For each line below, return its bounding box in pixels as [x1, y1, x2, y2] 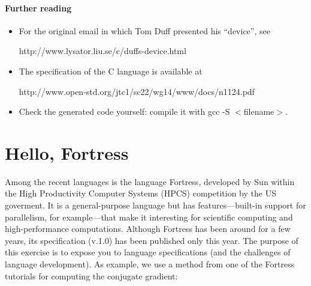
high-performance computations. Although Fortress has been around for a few [5, 222, 291, 235]
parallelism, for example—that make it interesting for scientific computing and [5, 210, 293, 223]
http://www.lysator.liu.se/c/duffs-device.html [19, 44, 186, 57]
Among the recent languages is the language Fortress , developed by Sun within [5, 175, 295, 187]
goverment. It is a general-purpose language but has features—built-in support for [5, 199, 306, 211]
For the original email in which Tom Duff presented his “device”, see [19, 24, 270, 37]
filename [243, 105, 274, 118]
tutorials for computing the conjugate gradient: [5, 269, 178, 282]
